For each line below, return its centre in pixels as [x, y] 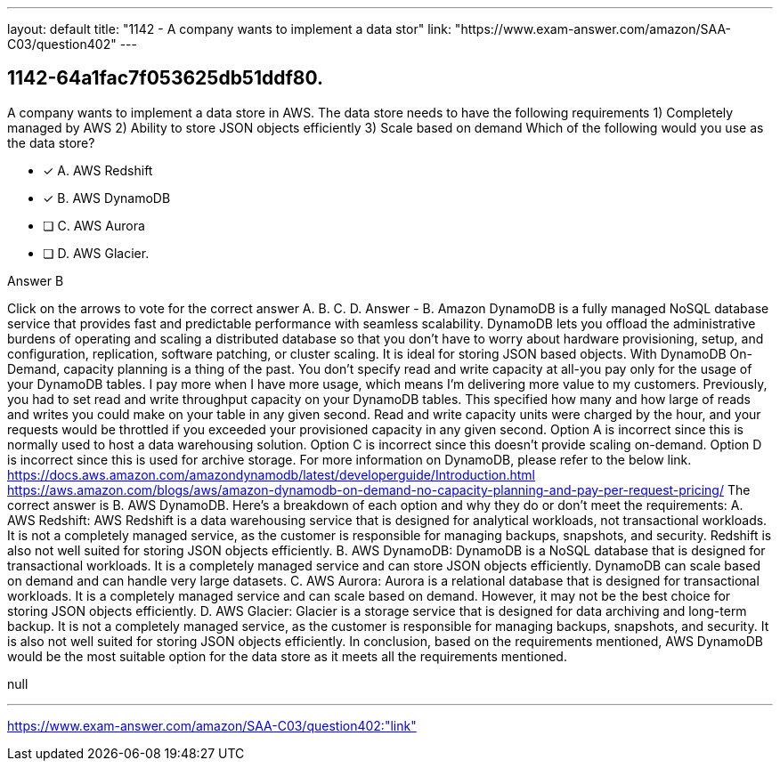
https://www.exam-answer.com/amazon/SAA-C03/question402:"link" [212, 725]
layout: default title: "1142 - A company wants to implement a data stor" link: [229, 29]
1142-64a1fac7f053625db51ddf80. [166, 78]
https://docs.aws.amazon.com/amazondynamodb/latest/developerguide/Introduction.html [271, 474]
